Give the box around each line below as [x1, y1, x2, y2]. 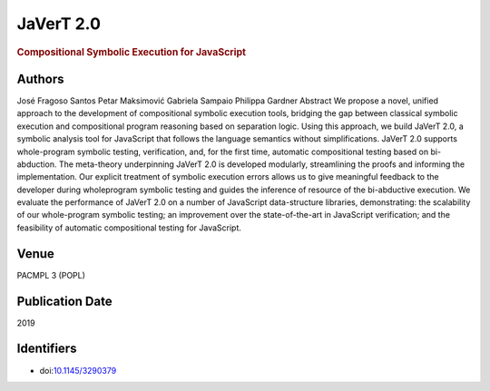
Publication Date [16, 293, 113, 308]
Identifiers [16, 341, 77, 357]
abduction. [16, 159, 57, 170]
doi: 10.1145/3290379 [39, 365, 117, 376]
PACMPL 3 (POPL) [16, 269, 86, 280]
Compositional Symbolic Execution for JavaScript [16, 45, 247, 58]
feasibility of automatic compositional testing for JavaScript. [16, 222, 242, 233]
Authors [16, 71, 64, 86]
